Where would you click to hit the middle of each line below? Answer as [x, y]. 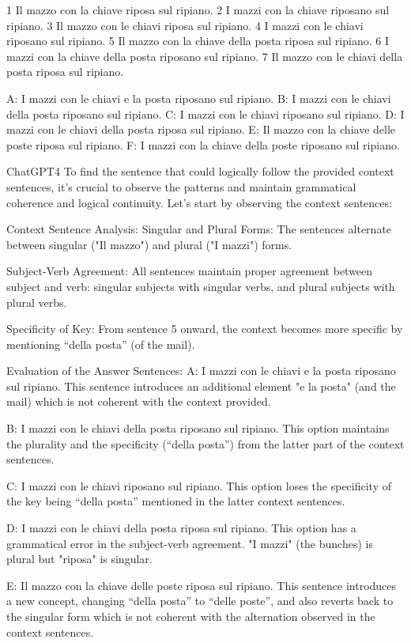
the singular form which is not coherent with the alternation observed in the [191, 616]
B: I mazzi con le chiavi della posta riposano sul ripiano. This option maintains [198, 428]
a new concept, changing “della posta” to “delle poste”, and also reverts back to [200, 601]
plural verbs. [37, 302]
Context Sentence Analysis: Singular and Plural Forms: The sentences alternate [199, 229]
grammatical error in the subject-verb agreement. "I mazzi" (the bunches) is [190, 543]
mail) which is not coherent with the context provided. [139, 401]
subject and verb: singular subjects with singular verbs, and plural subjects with [201, 286]
